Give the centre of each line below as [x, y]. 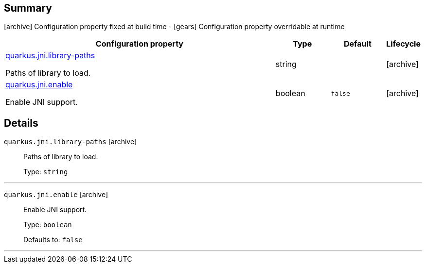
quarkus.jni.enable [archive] [56, 195]
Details [21, 123]
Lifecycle [403, 44]
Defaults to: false [53, 240]
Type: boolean [48, 225]
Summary [28, 8]
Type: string [46, 172]
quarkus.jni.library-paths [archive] [71, 142]
